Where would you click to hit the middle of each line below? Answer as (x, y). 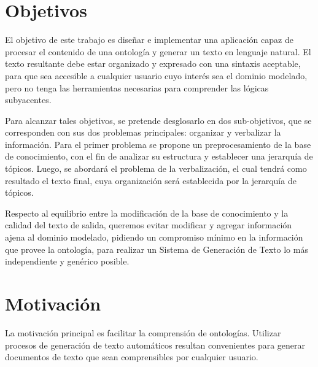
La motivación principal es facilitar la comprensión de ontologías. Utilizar (143, 332)
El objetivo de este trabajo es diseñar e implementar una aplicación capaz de (149, 40)
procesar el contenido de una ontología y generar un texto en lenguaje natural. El (158, 51)
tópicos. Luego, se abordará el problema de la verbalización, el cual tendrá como (156, 168)
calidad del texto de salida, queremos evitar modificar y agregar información (149, 225)
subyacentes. (28, 100)
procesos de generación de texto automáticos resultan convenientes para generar (155, 345)
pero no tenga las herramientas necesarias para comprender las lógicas (137, 87)
